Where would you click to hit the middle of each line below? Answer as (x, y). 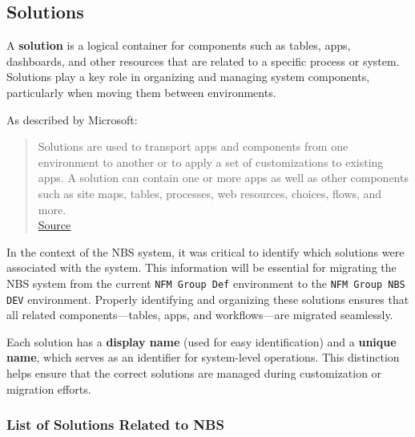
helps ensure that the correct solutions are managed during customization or (194, 373)
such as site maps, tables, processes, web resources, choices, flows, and (210, 193)
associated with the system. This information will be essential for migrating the (201, 267)
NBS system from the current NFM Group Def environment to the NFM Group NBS (206, 283)
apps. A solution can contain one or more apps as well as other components (223, 178)
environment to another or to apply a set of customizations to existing (211, 162)
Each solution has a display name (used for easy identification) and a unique (201, 341)
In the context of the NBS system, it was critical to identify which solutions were (205, 251)
